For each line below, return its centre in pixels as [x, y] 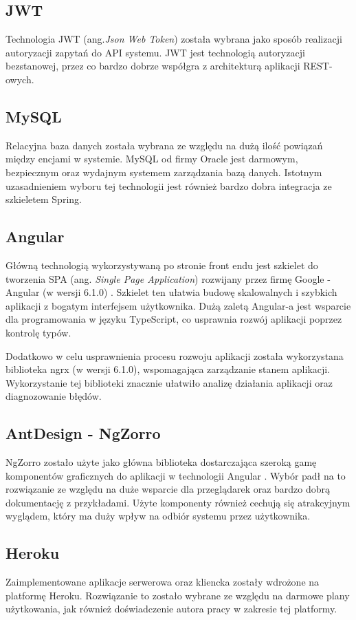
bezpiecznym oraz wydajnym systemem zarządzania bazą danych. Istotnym [164, 172]
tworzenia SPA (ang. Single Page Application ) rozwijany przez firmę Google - [168, 278]
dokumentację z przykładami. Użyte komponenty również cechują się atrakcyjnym [178, 502]
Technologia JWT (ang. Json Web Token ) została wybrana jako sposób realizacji [174, 39]
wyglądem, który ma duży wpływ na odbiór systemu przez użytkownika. [158, 516]
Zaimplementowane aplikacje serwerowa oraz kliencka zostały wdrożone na [163, 582]
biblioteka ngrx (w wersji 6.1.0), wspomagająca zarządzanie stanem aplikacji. [168, 369]
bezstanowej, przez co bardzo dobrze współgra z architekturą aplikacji [153, 66]
